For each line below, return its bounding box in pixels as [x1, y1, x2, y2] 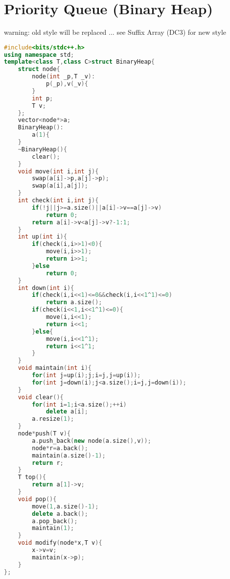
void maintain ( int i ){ [18, 364, 92, 372]
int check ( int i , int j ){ [18, 197, 99, 204]
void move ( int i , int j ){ [18, 168, 99, 175]
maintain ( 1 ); [32, 525, 74, 532]
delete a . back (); [32, 510, 88, 517]
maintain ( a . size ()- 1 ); [32, 452, 106, 459]
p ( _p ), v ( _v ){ [46, 80, 88, 88]
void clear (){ [18, 393, 64, 401]
